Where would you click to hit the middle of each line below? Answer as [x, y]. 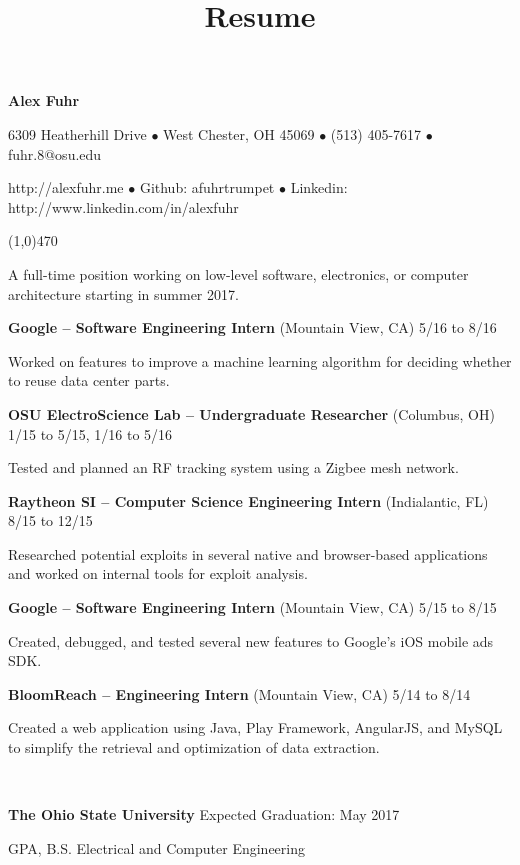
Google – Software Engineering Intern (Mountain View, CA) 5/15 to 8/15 [252, 607]
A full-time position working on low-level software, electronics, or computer [238, 273]
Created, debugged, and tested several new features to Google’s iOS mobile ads [251, 640]
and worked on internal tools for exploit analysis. [158, 573]
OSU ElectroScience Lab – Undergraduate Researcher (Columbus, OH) [251, 413]
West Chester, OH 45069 [239, 133]
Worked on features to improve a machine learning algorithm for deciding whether [260, 360]
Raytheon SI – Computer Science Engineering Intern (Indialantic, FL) [248, 500]
